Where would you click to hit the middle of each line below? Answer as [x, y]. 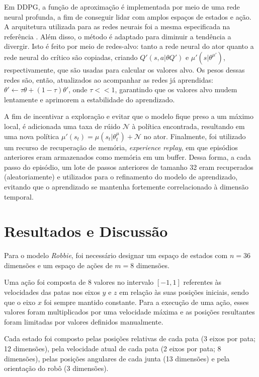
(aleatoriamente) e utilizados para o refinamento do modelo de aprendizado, [121, 177]
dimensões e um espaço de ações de [58, 265]
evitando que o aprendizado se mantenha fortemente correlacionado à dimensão [126, 186]
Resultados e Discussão [86, 231]
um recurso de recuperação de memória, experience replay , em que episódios [121, 147]
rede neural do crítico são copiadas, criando [71, 57]
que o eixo [20, 302]
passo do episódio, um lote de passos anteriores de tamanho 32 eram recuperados [129, 167]
